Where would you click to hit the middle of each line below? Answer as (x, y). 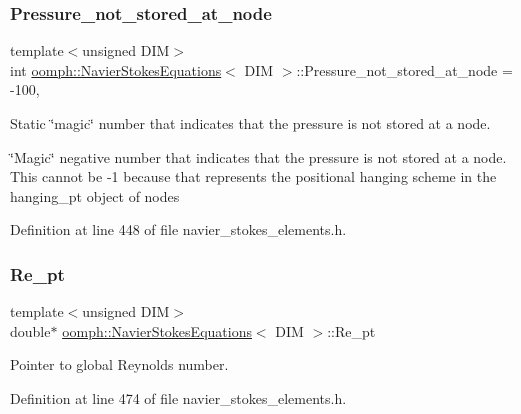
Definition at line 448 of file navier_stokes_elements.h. (178, 229)
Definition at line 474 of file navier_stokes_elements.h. (178, 397)
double (30, 330)
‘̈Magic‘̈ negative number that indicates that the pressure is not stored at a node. (258, 156)
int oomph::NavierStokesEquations (116, 69)
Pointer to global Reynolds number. (119, 364)
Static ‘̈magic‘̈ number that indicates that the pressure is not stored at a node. (250, 123)
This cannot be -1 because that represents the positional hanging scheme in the (253, 176)
